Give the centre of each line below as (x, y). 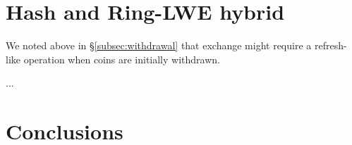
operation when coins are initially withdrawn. (122, 59)
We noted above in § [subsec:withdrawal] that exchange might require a (159, 45)
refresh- (330, 45)
